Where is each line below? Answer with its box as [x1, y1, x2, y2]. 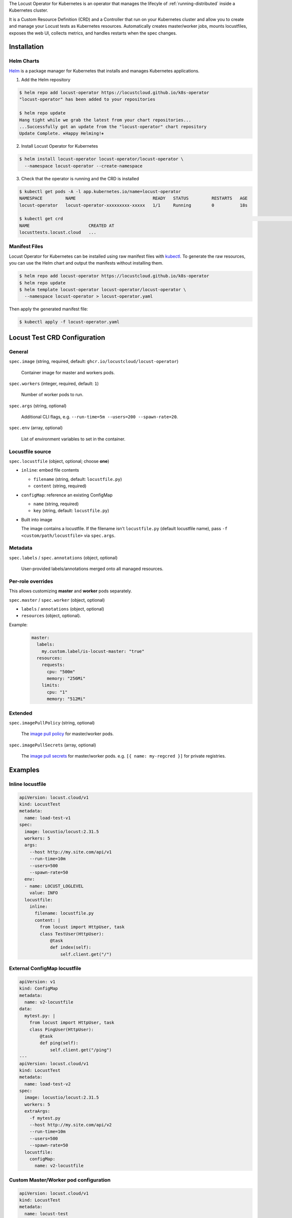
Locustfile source [9, 448, 51, 455]
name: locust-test [24, 1211, 68, 1217]
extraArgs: [24, 1108, 51, 1114]
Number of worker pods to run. [21, 392, 84, 398]
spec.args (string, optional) [9, 402, 67, 409]
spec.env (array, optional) [9, 425, 63, 431]
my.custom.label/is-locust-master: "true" [41, 648, 145, 654]
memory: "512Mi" [47, 696, 86, 702]
